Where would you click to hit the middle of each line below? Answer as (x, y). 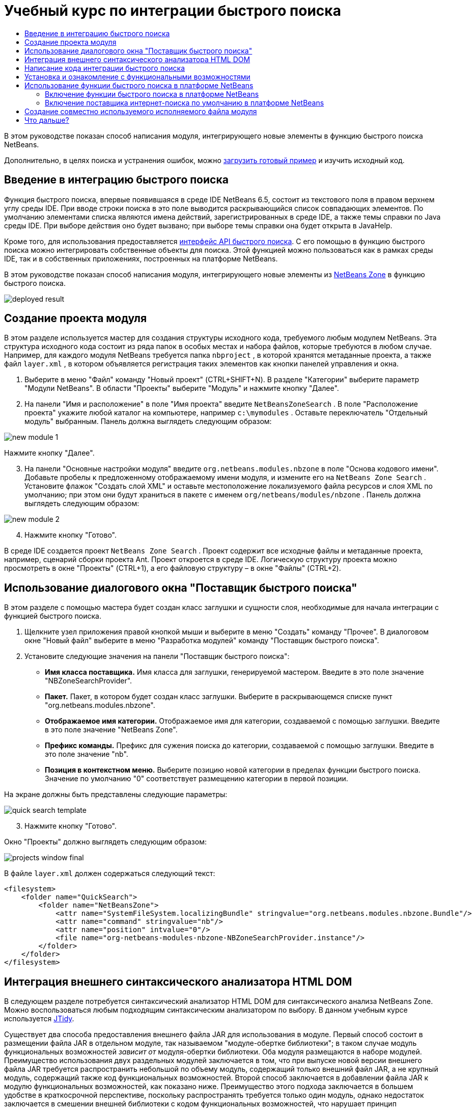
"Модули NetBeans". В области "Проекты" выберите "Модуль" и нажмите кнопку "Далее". (182, 388)
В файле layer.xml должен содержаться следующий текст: (110, 874)
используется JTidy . (39, 1019)
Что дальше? (47, 120)
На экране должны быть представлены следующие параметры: (116, 795)
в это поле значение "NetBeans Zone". (111, 730)
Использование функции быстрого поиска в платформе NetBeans (139, 85)
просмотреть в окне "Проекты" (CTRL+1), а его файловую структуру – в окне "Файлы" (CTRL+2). (173, 568)
